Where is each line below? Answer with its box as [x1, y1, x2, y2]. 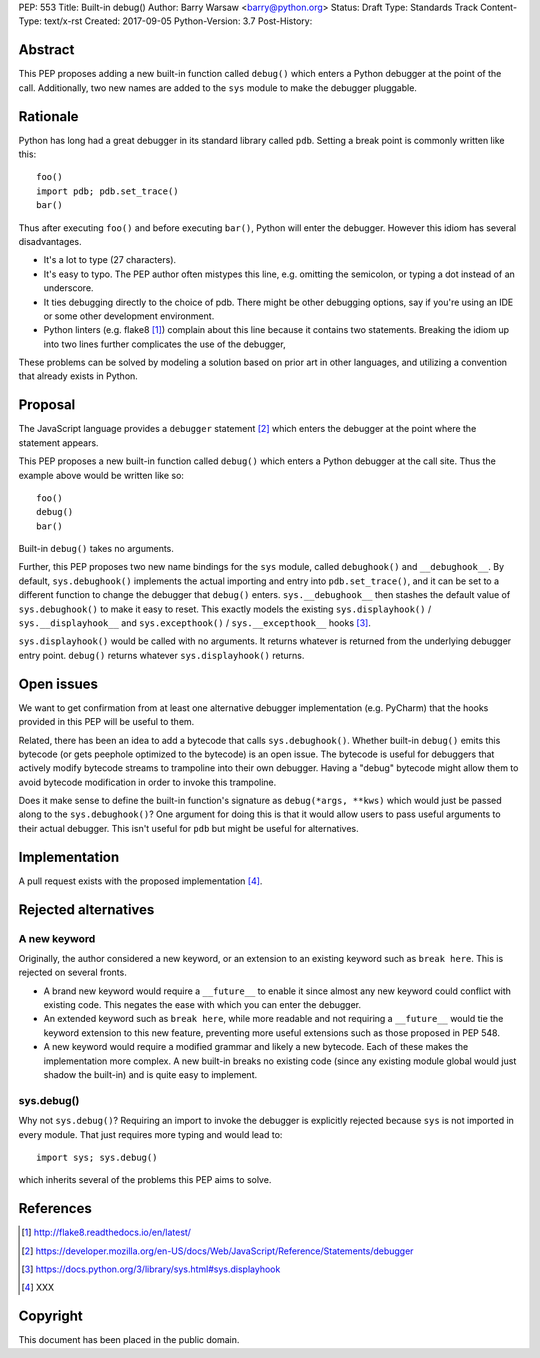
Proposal [18, 396, 76, 414]
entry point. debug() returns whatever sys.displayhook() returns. [18, 649, 305, 661]
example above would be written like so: [18, 469, 185, 481]
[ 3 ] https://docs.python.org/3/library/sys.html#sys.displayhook [21, 1263, 281, 1275]
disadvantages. [18, 235, 82, 247]
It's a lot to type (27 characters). [43, 254, 177, 266]
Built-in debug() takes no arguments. [18, 543, 175, 555]
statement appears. [18, 436, 99, 449]
